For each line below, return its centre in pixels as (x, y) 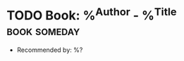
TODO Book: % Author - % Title (92, 14)
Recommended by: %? (50, 50)
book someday (43, 30)
